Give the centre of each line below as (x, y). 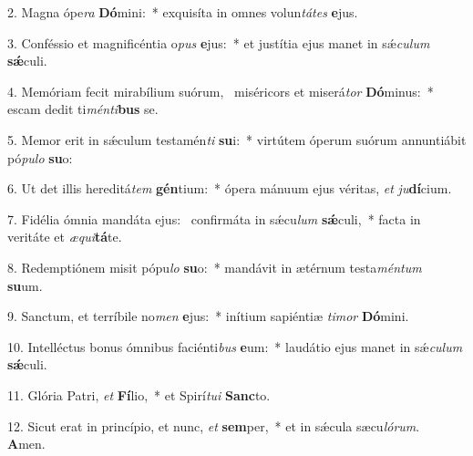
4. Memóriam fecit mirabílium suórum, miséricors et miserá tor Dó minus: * (221, 91)
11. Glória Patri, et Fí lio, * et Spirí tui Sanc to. (139, 394)
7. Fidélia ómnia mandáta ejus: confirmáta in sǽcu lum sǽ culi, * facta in (214, 218)
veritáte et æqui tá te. (65, 237)
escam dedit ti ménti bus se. (83, 109)
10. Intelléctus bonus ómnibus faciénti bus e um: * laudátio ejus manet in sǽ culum (235, 346)
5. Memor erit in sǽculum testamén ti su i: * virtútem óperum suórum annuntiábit (237, 139)
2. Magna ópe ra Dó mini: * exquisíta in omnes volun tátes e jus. (183, 12)
